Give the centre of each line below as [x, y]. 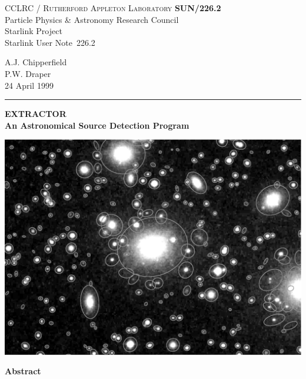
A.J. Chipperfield [36, 62]
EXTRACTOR [36, 114]
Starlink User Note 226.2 [50, 42]
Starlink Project [34, 31]
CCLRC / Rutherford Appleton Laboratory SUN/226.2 [113, 8]
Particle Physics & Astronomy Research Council [92, 19]
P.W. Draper [28, 73]
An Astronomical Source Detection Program [97, 125]
